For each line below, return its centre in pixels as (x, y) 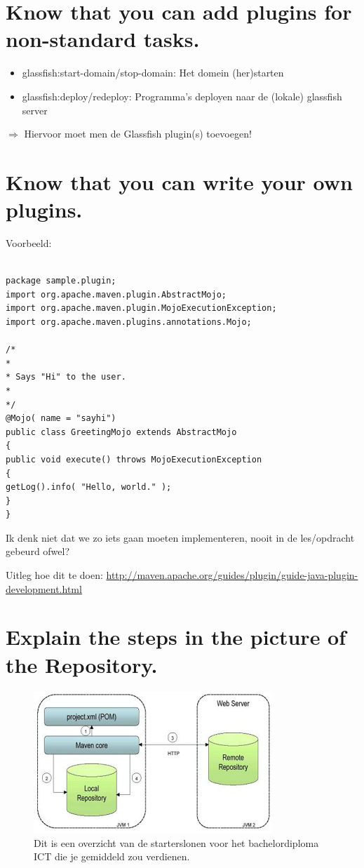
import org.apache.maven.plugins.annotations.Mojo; (129, 322)
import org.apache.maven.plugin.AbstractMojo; (116, 294)
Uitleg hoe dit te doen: (54, 575)
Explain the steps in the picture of (176, 637)
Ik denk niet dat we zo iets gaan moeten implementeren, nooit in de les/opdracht (180, 537)
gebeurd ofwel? (38, 551)
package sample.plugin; (61, 281)
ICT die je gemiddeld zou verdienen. (112, 856)
